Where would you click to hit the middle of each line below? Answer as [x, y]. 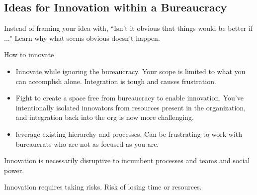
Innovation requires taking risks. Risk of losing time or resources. [103, 187]
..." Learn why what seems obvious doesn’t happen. [82, 38]
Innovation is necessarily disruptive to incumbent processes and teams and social [127, 160]
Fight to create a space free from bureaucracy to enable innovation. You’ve [129, 98]
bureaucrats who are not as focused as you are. [87, 144]
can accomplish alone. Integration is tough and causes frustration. [116, 81]
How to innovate [29, 54]
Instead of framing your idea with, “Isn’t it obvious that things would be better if [128, 28]
